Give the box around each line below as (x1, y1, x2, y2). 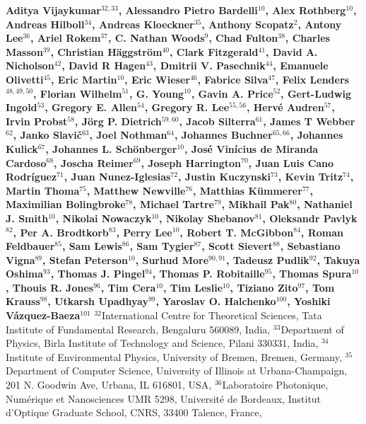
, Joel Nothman (89, 127, 167, 142)
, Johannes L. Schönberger (45, 141, 177, 156)
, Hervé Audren (246, 100, 324, 115)
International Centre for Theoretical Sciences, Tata (101, 308, 322, 323)
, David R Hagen (61, 58, 146, 73)
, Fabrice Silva (197, 71, 268, 86)
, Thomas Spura (272, 266, 352, 281)
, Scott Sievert (201, 239, 273, 253)
